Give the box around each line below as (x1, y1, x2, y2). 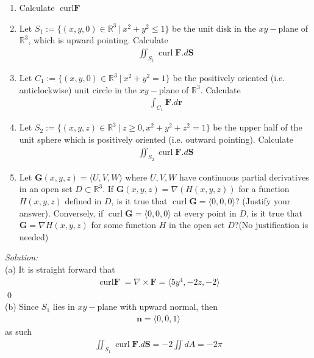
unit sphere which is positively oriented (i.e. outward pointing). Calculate (19, 133, 293, 146)
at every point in (174, 206, 237, 219)
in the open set (169, 218, 225, 231)
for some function (91, 218, 157, 231)
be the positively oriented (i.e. (173, 71, 285, 84)
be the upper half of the (213, 121, 302, 134)
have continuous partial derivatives (179, 170, 309, 183)
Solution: (5, 251, 38, 263)
